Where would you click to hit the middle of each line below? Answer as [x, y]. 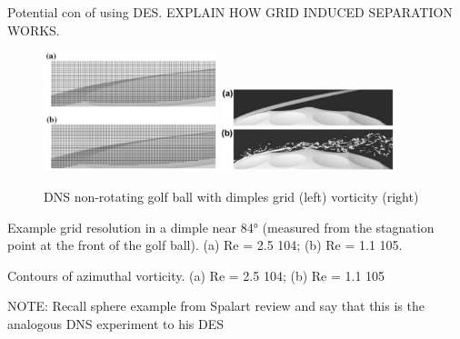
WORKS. [34, 30]
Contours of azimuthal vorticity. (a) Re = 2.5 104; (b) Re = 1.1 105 [196, 275]
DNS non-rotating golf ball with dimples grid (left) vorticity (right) [231, 196]
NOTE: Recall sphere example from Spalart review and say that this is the [216, 306]
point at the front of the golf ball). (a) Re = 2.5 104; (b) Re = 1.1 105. [205, 245]
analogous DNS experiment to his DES [116, 323]
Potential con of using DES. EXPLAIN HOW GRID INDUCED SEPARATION [230, 12]
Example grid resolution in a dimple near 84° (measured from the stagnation [221, 227]
